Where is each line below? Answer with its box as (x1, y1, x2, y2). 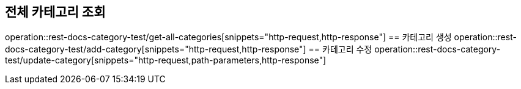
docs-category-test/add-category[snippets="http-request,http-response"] (5, 44, 306, 55)
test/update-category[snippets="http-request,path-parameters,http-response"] (5, 55, 327, 66)
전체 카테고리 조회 (5, 4, 106, 20)
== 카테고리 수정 (308, 44, 372, 55)
